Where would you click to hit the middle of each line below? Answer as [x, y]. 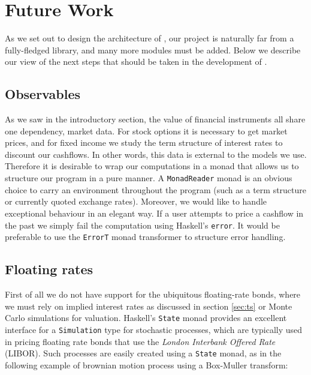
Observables [43, 94]
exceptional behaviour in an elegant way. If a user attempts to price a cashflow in [154, 213]
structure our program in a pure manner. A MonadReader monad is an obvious [149, 178]
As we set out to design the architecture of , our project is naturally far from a [150, 38]
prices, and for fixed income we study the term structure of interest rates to [144, 142]
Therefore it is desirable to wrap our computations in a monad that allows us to [152, 166]
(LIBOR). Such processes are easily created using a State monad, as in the [143, 353]
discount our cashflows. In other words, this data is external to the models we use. [156, 154]
